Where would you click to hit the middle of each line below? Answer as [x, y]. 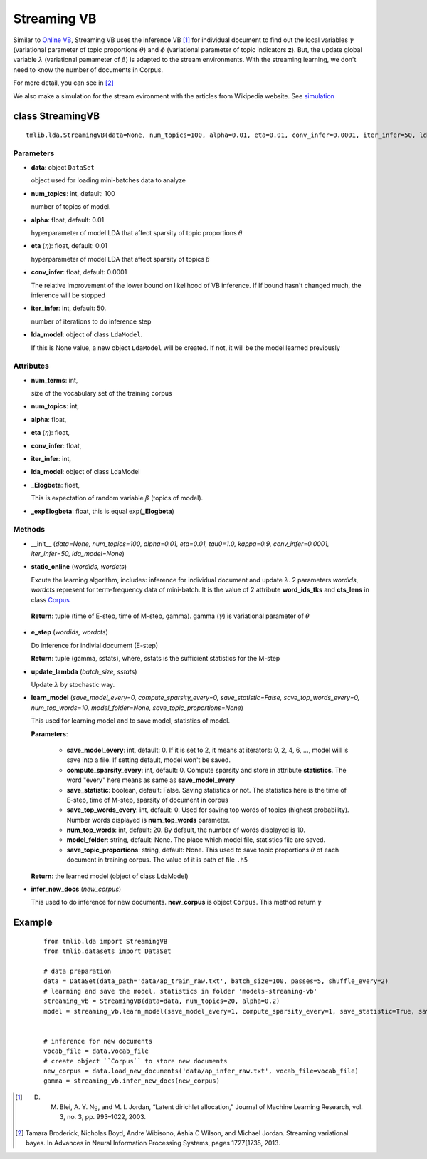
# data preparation [78, 971]
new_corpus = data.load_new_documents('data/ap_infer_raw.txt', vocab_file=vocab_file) [201, 1071]
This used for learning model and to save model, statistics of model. [131, 721]
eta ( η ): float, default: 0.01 [69, 246]
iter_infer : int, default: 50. [69, 308]
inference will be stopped [68, 295]
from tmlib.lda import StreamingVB [106, 941]
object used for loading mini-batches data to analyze [109, 180]
